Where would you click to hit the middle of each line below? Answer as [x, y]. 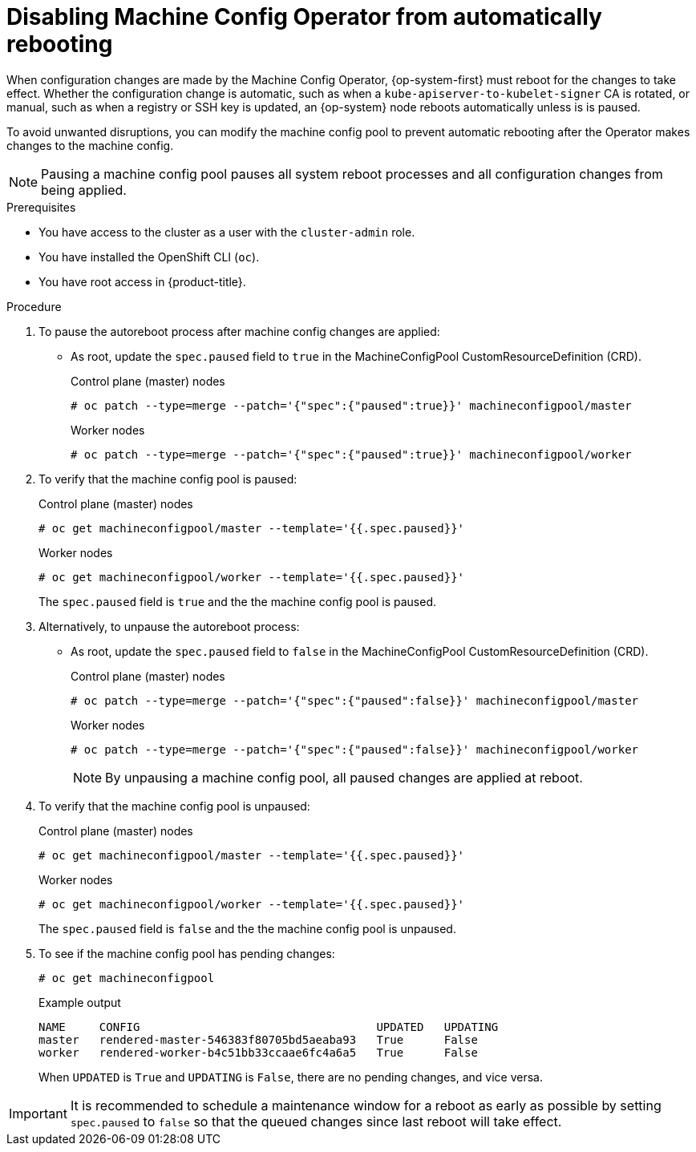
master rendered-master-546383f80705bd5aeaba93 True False [258, 1039]
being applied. [84, 190]
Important [38, 1113]
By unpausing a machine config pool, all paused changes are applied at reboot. [344, 777]
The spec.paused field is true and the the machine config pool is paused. [237, 601]
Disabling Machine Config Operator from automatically [304, 17]
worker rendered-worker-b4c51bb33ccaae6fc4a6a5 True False [258, 1052]
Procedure [34, 306]
